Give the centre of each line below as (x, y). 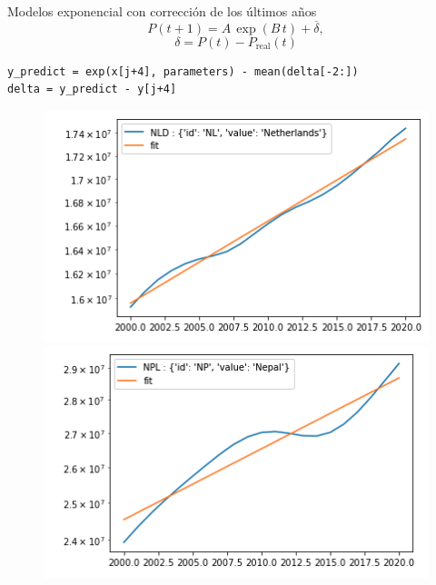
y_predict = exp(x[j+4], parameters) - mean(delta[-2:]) (183, 71)
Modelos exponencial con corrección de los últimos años (162, 11)
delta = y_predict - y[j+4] (92, 89)
